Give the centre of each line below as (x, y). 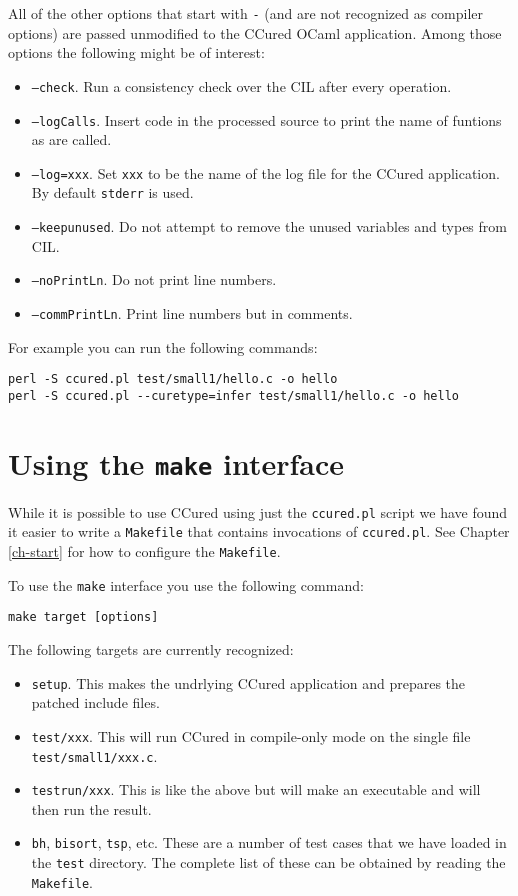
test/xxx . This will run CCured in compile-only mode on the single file (251, 735)
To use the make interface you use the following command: (186, 584)
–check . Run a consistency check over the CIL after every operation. (241, 85)
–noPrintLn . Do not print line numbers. (154, 279)
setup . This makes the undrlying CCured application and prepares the (248, 682)
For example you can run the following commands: (163, 346)
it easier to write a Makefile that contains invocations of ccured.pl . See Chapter (259, 531)
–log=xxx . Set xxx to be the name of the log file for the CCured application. (265, 172)
